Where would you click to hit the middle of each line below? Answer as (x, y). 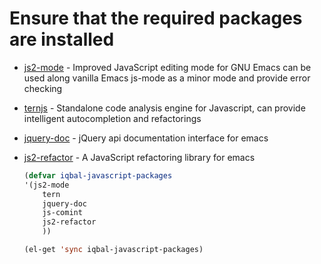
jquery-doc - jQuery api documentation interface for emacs (146, 138)
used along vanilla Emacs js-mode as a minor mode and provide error (167, 78)
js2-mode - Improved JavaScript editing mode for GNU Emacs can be (167, 67)
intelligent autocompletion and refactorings (112, 118)
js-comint (62, 213)
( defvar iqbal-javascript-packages (98, 175)
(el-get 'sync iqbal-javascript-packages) (113, 250)
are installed (62, 39)
